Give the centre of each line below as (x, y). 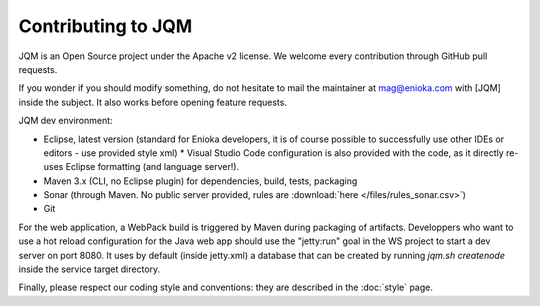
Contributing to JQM (105, 26)
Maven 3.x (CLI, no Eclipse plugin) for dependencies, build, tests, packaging (200, 181)
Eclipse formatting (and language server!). (152, 167)
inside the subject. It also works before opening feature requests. (152, 102)
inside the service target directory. (89, 269)
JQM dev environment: (66, 121)
